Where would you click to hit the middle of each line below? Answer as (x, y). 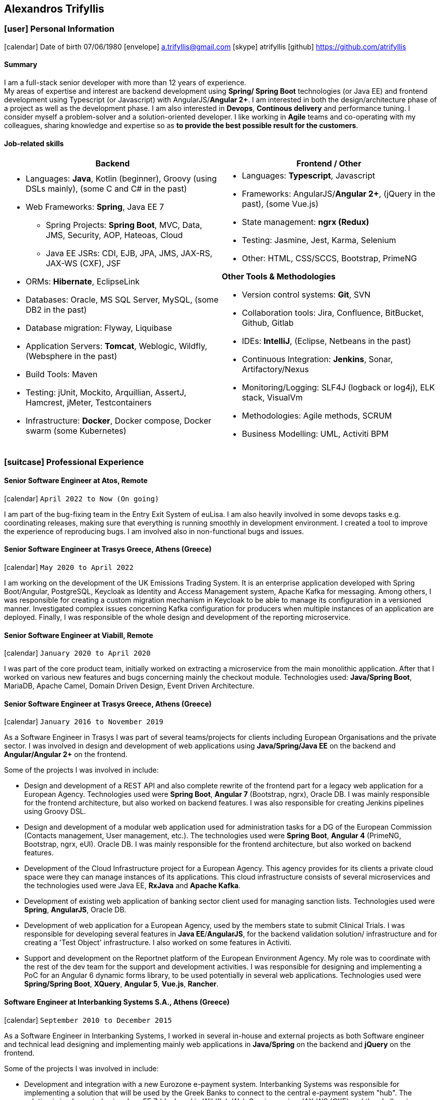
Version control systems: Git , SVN (306, 295)
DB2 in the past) (56, 310)
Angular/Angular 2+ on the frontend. (66, 755)
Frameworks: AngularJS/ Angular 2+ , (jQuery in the (339, 194)
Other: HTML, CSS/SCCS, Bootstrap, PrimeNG (330, 258)
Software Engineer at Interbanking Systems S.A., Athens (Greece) (117, 1002)
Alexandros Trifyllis (54, 9)
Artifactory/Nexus (275, 369)
